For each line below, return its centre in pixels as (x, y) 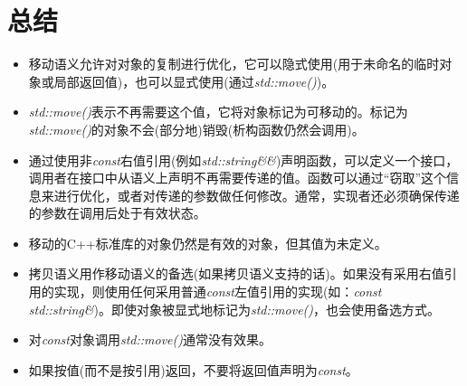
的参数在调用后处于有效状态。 (117, 213)
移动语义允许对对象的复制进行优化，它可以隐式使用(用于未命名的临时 (234, 64)
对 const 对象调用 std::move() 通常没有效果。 (150, 339)
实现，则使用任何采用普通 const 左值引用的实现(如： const (218, 292)
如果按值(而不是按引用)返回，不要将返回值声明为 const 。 (193, 369)
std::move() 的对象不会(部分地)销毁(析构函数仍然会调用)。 (196, 129)
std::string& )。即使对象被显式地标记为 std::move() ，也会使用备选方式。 (234, 309)
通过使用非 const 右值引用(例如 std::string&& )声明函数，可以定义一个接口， (243, 160)
